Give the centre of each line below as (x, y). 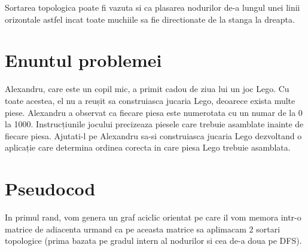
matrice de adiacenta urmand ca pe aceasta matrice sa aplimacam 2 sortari (143, 229)
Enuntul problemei (83, 60)
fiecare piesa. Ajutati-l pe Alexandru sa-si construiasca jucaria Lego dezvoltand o (153, 135)
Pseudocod (50, 189)
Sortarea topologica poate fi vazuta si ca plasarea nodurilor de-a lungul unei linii (153, 7)
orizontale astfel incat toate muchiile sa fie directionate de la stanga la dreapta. (150, 19)
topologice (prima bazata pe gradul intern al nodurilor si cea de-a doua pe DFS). (153, 241)
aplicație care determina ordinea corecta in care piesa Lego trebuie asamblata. (148, 147)
